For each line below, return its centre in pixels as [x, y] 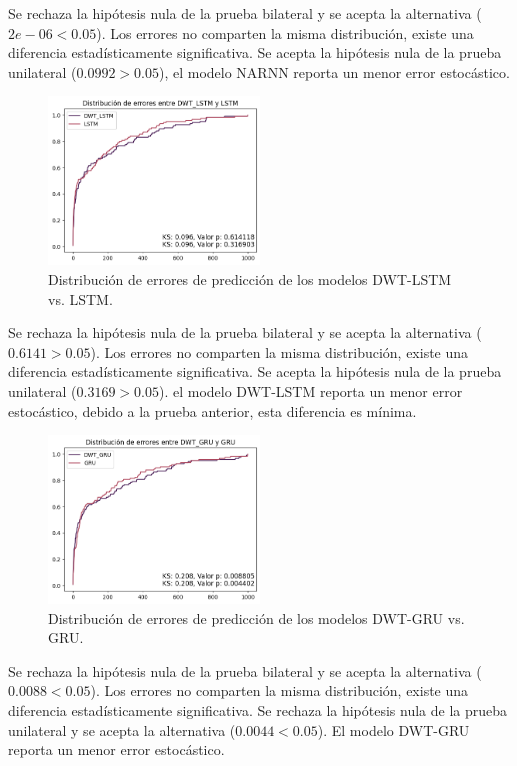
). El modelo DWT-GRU [393, 729]
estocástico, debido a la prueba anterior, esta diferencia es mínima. [212, 410]
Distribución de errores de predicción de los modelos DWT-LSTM [250, 278]
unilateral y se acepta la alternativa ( [122, 729]
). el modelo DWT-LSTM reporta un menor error [310, 390]
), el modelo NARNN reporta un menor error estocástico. [334, 71]
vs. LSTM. [80, 298]
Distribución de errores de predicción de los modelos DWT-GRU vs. [256, 617]
